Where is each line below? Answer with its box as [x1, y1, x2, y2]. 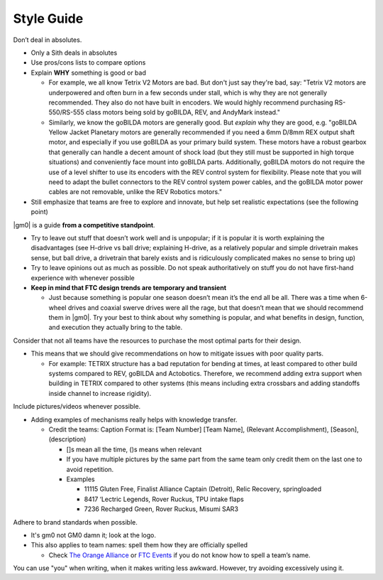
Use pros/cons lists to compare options [30, 58, 146, 67]
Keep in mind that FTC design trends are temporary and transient [30, 283, 227, 291]
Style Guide [13, 11, 84, 26]
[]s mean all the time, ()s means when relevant [66, 445, 202, 453]
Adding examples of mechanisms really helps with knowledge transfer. [30, 415, 238, 424]
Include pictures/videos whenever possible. [13, 402, 141, 411]
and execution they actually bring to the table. [48, 323, 183, 332]
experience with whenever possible [30, 274, 135, 282]
